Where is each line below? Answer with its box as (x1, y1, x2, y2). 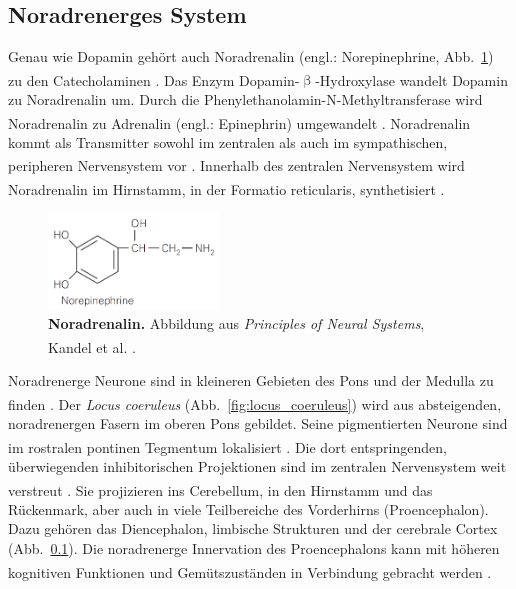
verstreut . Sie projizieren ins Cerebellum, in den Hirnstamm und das (8, 479, 433, 500)
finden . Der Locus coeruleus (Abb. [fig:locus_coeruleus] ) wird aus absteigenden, (8, 393, 502, 414)
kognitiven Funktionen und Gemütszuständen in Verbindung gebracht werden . (8, 561, 492, 582)
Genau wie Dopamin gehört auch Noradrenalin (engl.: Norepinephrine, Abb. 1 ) (8, 46, 494, 67)
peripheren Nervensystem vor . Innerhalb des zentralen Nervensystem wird (8, 155, 465, 176)
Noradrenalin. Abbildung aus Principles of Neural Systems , (48, 313, 425, 334)
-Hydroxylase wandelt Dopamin (315, 69, 508, 90)
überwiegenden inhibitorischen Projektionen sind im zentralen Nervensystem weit (8, 456, 507, 477)
